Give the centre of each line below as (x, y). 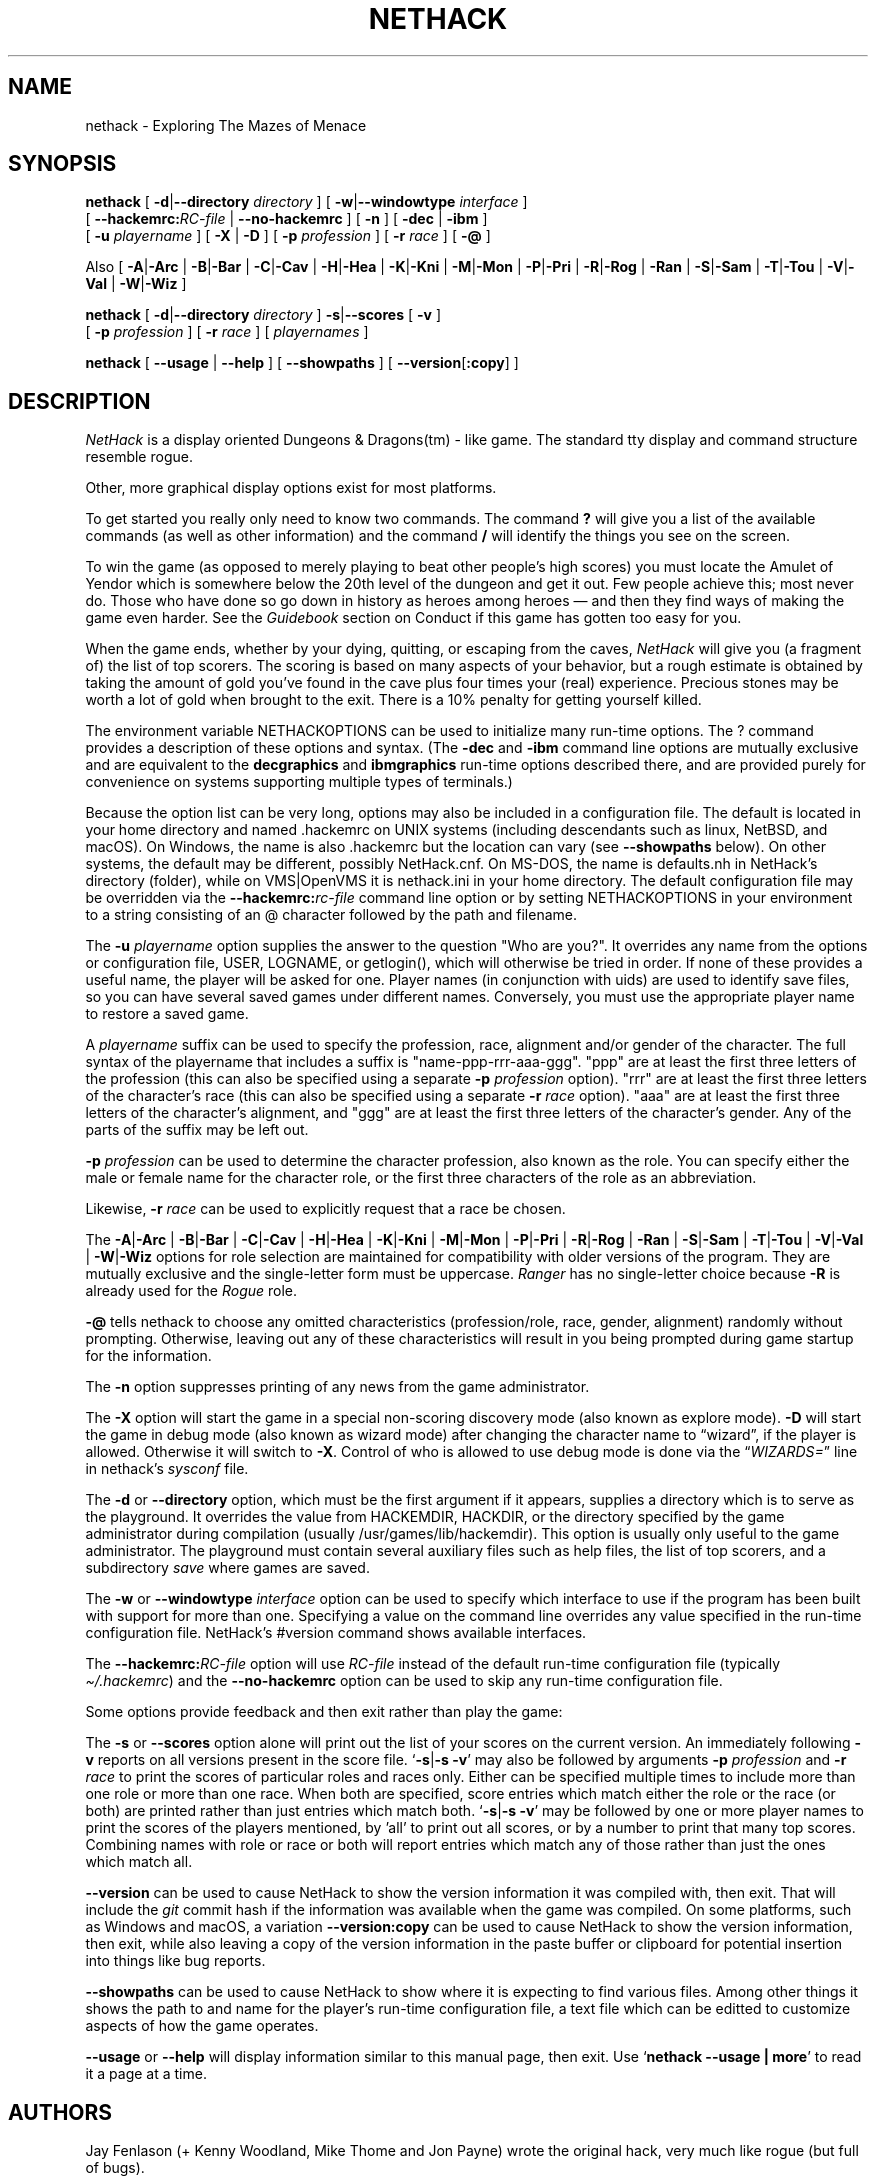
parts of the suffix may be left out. (197, 1130)
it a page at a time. (146, 2074)
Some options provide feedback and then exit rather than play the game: (324, 1712)
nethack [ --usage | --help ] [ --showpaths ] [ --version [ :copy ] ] (302, 363)
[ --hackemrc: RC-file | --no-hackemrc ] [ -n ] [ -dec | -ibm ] (286, 219)
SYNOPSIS (62, 164)
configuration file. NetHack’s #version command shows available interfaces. (336, 1633)
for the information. (148, 1356)
